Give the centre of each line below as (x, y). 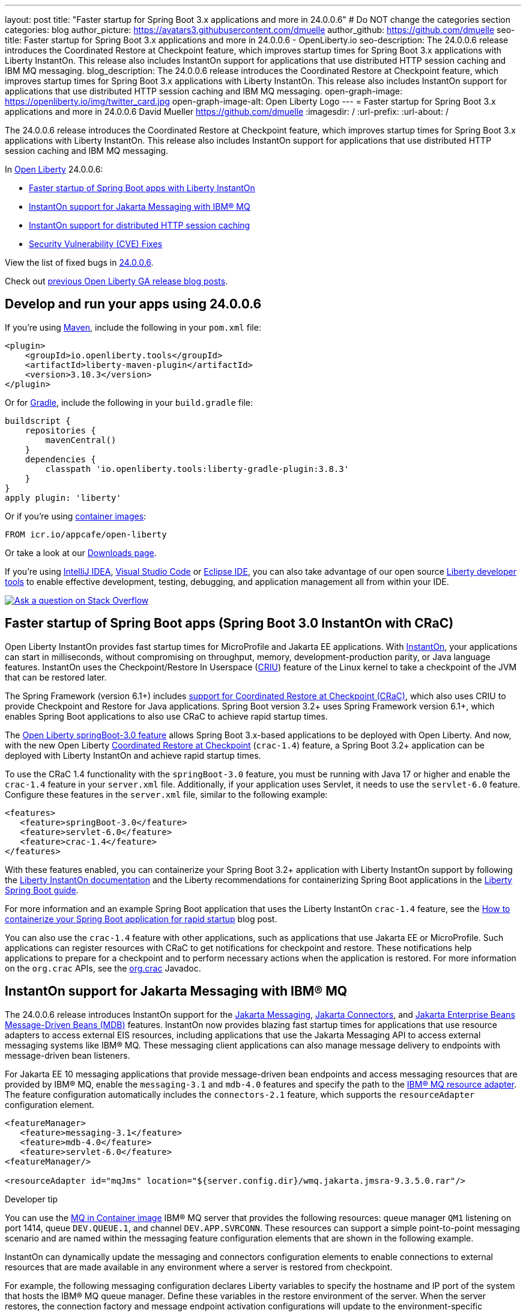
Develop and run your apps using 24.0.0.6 (133, 304)
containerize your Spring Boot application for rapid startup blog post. (141, 919)
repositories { (60, 430)
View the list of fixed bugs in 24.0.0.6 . (79, 262)
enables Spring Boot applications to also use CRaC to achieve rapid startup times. (166, 716)
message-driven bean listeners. (68, 1055)
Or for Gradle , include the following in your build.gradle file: (129, 402)
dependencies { (60, 459)
